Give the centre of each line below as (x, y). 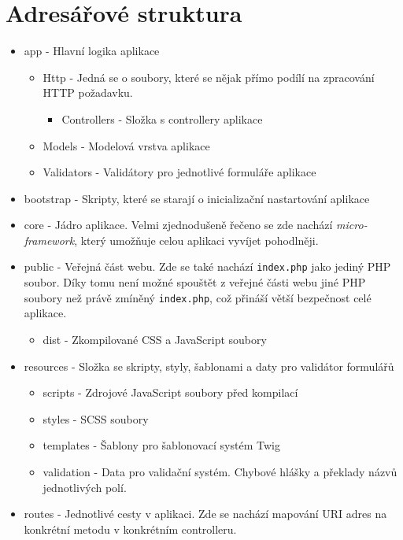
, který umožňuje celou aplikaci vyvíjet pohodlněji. (196, 240)
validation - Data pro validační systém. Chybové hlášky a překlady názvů (220, 471)
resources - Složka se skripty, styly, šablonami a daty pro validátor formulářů (209, 366)
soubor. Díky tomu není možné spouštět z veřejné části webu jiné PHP (195, 282)
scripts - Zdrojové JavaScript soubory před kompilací (170, 392)
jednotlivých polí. (85, 487)
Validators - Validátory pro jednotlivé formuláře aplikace (179, 172)
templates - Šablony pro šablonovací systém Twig (161, 445)
